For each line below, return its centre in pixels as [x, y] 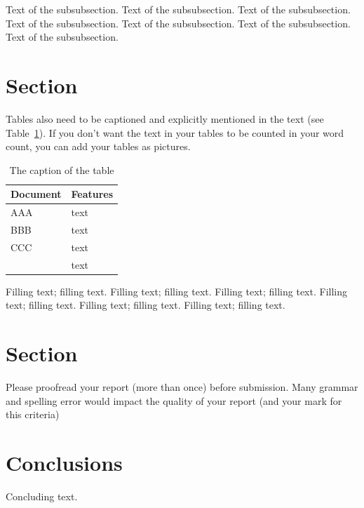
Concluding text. [42, 496]
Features [92, 194]
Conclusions [64, 463]
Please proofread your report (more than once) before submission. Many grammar [182, 387]
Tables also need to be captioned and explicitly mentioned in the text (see [165, 118]
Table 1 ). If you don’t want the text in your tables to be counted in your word [175, 132]
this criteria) [33, 414]
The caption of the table [62, 169]
